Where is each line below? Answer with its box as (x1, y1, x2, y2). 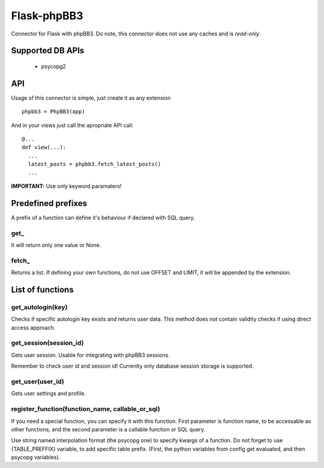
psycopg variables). (11, 454, 61, 461)
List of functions (11, 284, 74, 294)
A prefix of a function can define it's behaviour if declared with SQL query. (11, 214, 195, 221)
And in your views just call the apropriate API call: (11, 121, 134, 129)
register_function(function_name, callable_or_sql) (11, 405, 160, 413)
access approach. (11, 324, 56, 331)
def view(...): (22, 144, 67, 151)
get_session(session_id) (11, 339, 84, 347)
